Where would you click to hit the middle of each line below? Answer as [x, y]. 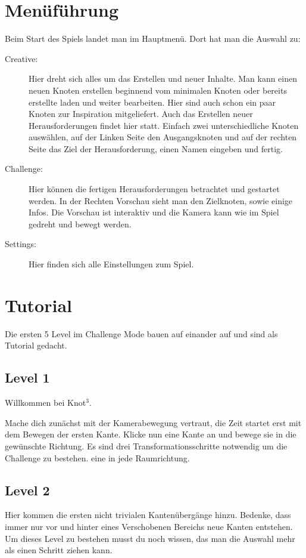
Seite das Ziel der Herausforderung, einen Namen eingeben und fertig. [156, 148]
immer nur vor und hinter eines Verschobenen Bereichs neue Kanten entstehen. [149, 526]
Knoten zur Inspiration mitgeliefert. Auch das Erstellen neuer [141, 114]
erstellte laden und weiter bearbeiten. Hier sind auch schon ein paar [152, 102]
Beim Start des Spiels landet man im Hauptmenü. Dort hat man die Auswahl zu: [153, 38]
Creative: [21, 58]
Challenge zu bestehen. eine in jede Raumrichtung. [97, 457]
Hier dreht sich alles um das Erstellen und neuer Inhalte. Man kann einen [163, 78]
